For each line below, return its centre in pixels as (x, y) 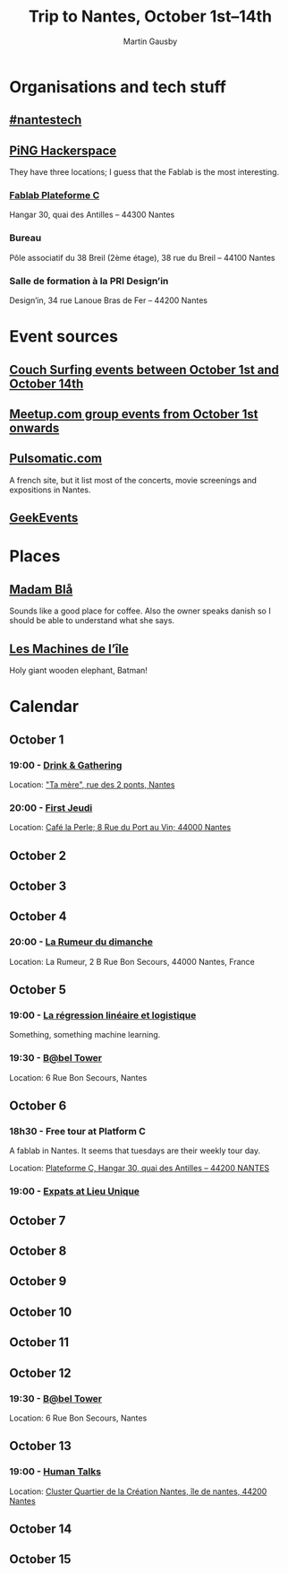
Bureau (25, 238)
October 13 (40, 1446)
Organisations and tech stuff (118, 87)
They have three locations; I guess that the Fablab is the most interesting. (144, 172)
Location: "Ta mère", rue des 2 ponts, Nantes (92, 784)
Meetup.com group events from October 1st (134, 414)
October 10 (41, 1312)
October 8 (38, 1251)
